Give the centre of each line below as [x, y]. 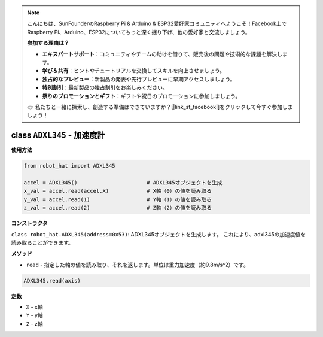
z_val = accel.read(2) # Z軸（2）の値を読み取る [118, 208]
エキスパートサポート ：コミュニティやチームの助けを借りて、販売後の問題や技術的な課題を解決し [162, 54]
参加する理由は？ [48, 43]
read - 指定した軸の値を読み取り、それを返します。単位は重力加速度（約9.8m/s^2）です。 [138, 265]
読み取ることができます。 [42, 242]
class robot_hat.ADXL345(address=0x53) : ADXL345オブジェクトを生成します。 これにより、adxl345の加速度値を [159, 234]
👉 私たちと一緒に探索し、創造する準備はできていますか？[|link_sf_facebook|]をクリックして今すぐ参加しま [160, 107]
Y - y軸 [34, 315]
